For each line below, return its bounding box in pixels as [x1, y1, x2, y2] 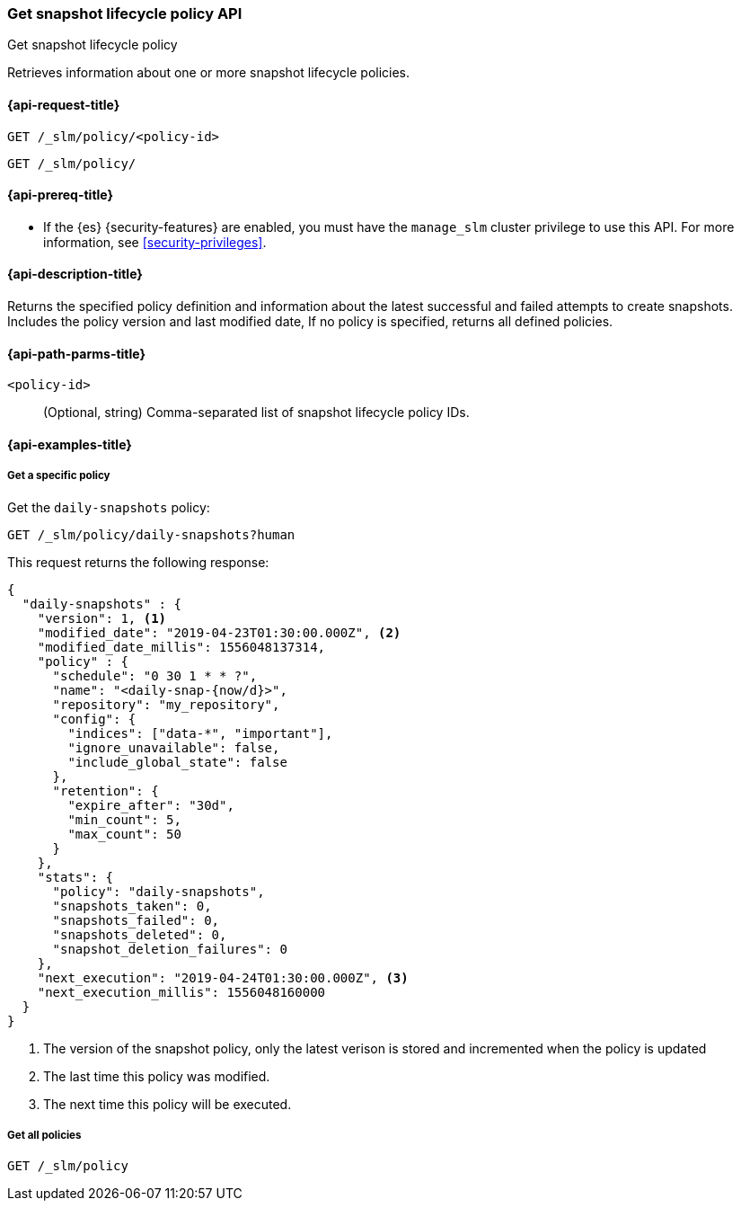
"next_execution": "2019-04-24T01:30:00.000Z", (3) [37, 970, 409, 985]
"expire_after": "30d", [67, 797, 234, 813]
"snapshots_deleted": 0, [52, 927, 227, 942]
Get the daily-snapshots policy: [7, 499, 210, 515]
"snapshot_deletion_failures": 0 [52, 941, 287, 956]
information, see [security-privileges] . [43, 234, 267, 250]
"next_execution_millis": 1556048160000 [37, 984, 326, 999]
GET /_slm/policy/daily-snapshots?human [7, 527, 296, 542]
